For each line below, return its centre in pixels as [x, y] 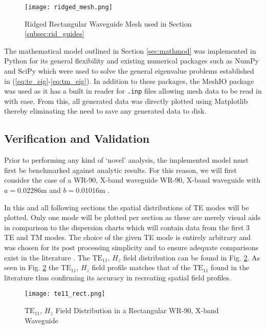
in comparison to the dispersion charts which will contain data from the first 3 [127, 227]
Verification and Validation [77, 138]
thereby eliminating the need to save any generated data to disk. [105, 111]
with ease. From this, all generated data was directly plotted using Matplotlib [126, 101]
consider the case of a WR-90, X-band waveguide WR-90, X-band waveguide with [132, 180]
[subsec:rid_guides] [54, 34]
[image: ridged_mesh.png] [69, 7]
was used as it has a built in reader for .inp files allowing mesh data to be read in [133, 91]
